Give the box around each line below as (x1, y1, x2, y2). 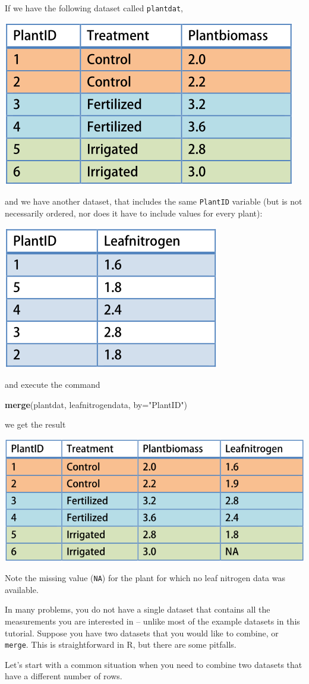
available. (5, 583, 39, 595)
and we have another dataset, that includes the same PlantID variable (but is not (5, 195, 302, 208)
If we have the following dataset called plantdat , (5, 2, 184, 14)
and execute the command (5, 378, 100, 391)
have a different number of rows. (5, 670, 122, 682)
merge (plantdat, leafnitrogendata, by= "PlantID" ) (5, 398, 188, 410)
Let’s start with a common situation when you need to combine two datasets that (5, 658, 302, 670)
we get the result (5, 418, 66, 431)
